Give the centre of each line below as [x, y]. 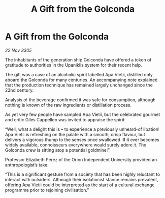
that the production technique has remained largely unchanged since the [79, 85]
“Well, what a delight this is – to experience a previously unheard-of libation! [82, 129]
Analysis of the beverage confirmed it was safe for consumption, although [81, 100]
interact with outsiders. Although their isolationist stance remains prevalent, [82, 179]
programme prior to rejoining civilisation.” [47, 190]
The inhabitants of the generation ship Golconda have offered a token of [78, 59]
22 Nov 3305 [18, 50]
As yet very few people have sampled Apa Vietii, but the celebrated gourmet [82, 114]
